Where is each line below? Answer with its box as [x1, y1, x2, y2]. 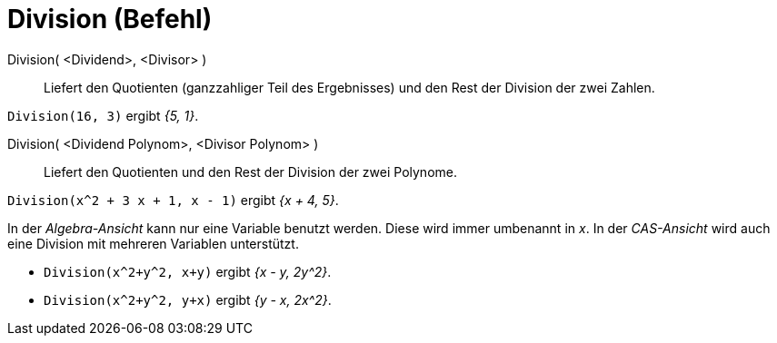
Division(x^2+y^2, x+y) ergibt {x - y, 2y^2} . [44, 263, 332, 279]
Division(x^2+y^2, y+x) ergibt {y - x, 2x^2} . [44, 291, 332, 308]
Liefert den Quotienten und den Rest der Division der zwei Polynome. [44, 163, 457, 180]
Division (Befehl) [7, 4, 213, 34]
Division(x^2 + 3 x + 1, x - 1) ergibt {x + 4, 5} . [7, 191, 339, 208]
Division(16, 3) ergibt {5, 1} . [7, 107, 199, 123]
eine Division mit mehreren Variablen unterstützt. [7, 235, 299, 251]
